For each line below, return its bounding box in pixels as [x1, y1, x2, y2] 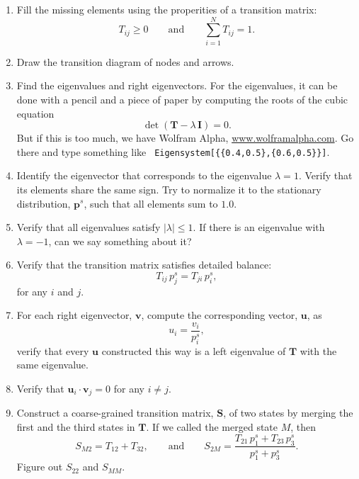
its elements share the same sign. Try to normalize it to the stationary [16, 181, 321, 196]
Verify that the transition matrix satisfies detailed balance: [16, 257, 272, 272]
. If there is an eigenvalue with [193, 220, 325, 235]
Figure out [16, 459, 63, 474]
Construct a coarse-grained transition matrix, [16, 405, 214, 420]
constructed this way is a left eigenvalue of [101, 343, 286, 358]
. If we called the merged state [146, 419, 278, 434]
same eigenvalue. [16, 357, 89, 372]
